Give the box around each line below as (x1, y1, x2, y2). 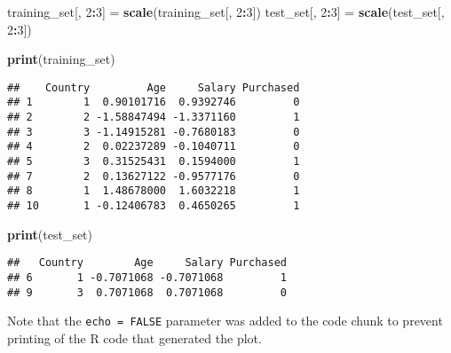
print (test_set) (7, 224, 93, 243)
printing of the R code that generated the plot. (7, 328, 262, 347)
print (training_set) (7, 50, 115, 68)
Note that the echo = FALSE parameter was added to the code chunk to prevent (7, 311, 443, 330)
